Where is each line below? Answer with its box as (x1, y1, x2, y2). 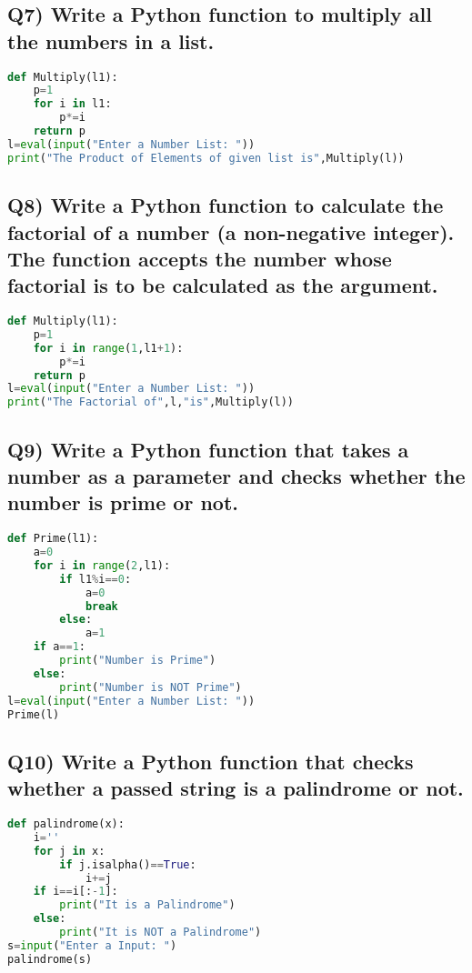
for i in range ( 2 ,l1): (33, 558, 171, 572)
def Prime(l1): (7, 532, 99, 546)
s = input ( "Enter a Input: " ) (7, 938, 177, 952)
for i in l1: (33, 97, 112, 111)
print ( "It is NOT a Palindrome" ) (59, 926, 262, 939)
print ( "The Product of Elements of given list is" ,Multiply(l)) (7, 151, 405, 165)
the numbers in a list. (7, 26, 215, 55)
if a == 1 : (33, 640, 85, 654)
